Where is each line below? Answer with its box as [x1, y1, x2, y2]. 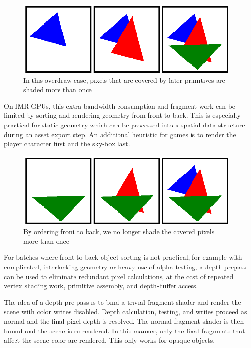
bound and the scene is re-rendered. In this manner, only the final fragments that [4, 325, 245, 335]
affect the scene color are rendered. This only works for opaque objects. [4, 335, 215, 345]
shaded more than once [23, 84, 92, 95]
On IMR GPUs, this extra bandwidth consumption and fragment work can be [4, 100, 236, 111]
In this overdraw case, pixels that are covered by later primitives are [23, 75, 225, 85]
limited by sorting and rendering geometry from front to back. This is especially [4, 110, 241, 120]
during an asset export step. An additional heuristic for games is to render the [4, 129, 236, 139]
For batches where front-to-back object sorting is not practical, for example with [4, 252, 242, 262]
